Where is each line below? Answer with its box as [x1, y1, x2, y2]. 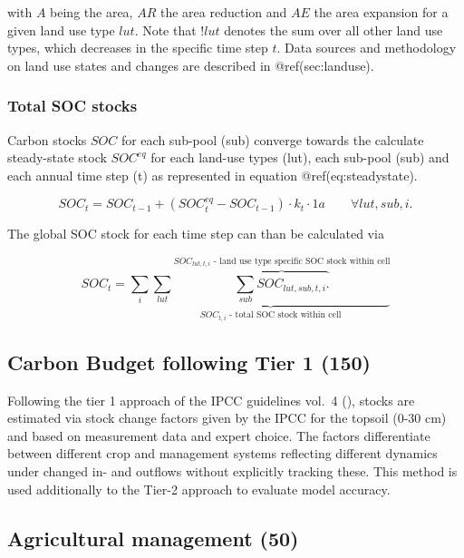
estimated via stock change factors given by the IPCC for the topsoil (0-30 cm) [7, 408, 447, 427]
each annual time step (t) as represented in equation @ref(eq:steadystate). [7, 165, 418, 184]
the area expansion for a [314, 3, 449, 21]
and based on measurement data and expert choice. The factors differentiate [7, 426, 430, 445]
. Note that [134, 20, 197, 39]
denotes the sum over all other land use [224, 20, 443, 39]
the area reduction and [159, 3, 287, 21]
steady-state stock [7, 148, 107, 167]
